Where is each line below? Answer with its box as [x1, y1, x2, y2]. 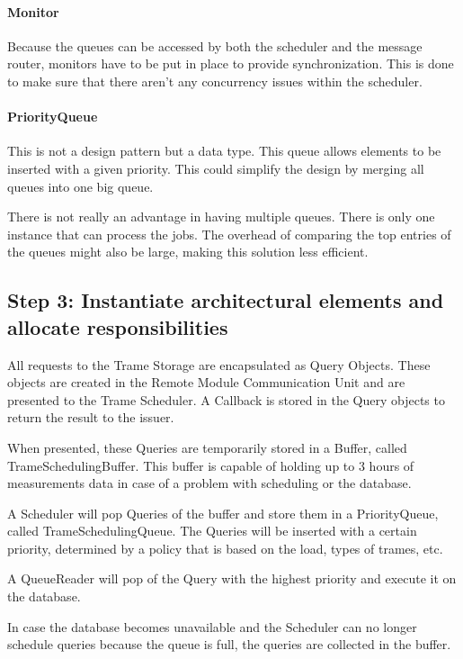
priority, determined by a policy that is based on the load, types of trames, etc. [7, 538, 443, 557]
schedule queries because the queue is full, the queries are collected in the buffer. [7, 635, 451, 654]
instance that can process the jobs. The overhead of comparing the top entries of [7, 224, 451, 243]
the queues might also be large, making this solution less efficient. [7, 242, 369, 261]
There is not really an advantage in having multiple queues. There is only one [7, 207, 435, 226]
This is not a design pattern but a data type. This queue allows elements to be [7, 141, 441, 160]
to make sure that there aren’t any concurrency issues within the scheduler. [7, 71, 423, 90]
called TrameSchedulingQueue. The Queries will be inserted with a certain [7, 521, 417, 540]
